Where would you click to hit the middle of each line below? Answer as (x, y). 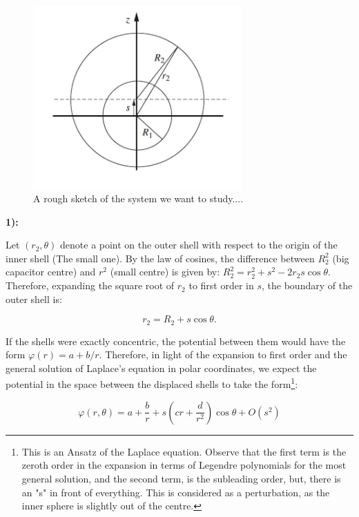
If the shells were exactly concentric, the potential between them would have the (176, 341)
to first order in (221, 285)
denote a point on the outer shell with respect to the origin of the (199, 245)
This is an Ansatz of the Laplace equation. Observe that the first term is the (184, 451)
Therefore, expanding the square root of (90, 285)
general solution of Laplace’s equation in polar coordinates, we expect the (161, 368)
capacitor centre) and (51, 272)
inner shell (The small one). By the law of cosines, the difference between (160, 258)
